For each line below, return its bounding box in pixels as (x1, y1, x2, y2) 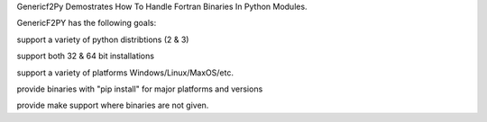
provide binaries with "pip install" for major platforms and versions (16, 83, 263, 94)
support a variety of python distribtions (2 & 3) (16, 34, 189, 45)
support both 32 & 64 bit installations (16, 50, 155, 62)
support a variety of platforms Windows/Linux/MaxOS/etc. (16, 67, 234, 78)
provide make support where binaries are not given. (16, 100, 209, 111)
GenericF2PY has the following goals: (16, 18, 157, 29)
